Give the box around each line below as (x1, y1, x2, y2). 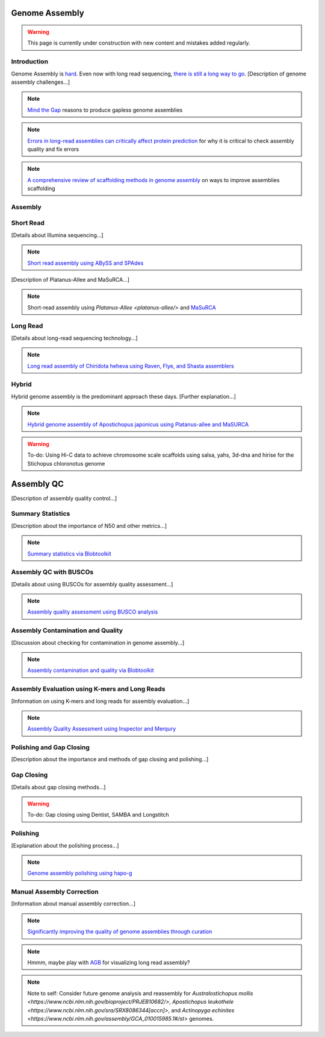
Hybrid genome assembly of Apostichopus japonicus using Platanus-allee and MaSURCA (27, 420, 249, 428)
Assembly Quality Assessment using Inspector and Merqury (27, 725, 176, 732)
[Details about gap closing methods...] (11, 783, 106, 790)
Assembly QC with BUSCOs (11, 568, 94, 576)
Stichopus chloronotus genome (27, 460, 105, 467)
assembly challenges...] (11, 78, 70, 86)
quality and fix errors (27, 145, 79, 153)
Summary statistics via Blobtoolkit (27, 550, 111, 557)
